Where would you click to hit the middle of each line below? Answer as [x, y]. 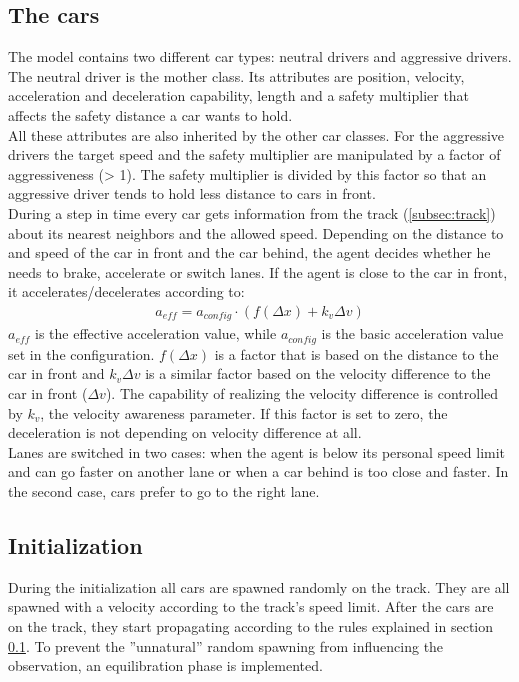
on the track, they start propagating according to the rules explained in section [251, 626]
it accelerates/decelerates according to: [126, 291]
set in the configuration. [81, 353]
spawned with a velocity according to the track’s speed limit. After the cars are [251, 606]
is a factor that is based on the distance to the [356, 353]
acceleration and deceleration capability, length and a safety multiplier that [239, 95]
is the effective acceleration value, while [156, 333]
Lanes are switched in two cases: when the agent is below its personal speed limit [257, 451]
